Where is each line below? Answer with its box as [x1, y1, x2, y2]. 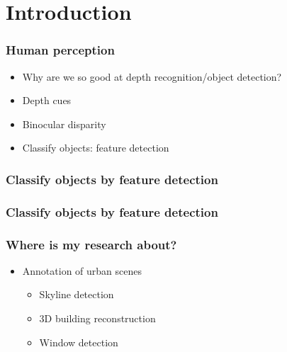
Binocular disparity [22, 116, 106, 131]
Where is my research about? [6, 235, 177, 253]
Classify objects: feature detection [22, 140, 169, 155]
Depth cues [22, 93, 72, 108]
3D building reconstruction [39, 311, 156, 326]
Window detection [39, 334, 118, 349]
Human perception [6, 41, 115, 59]
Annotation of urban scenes [22, 263, 142, 278]
